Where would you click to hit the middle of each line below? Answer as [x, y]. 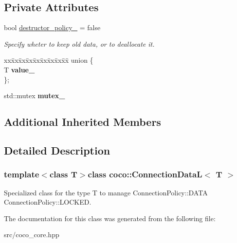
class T [63, 174]
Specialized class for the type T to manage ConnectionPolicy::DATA [106, 192]
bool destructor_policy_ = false [52, 27]
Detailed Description [57, 150]
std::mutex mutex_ [35, 95]
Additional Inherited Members [82, 122]
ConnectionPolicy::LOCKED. [48, 202]
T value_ [19, 69]
